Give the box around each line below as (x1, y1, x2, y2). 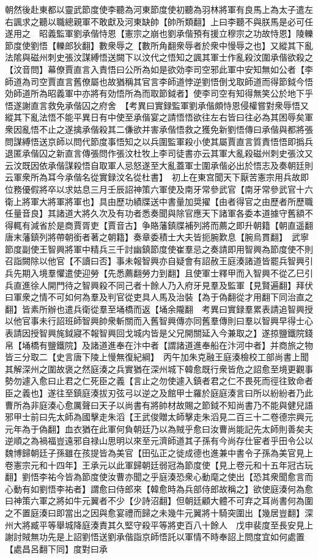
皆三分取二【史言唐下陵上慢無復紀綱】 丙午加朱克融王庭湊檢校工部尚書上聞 (5, 350, 309, 363)
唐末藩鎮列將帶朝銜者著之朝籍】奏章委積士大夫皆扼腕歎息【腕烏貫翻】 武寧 (5, 231, 309, 243)
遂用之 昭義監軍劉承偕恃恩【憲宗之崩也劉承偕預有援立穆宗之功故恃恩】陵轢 (5, 27, 313, 40)
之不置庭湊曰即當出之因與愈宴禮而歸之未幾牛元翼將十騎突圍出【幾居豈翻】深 (5, 506, 313, 519)
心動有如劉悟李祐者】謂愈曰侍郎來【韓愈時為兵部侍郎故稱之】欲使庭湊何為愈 (5, 482, 313, 495)
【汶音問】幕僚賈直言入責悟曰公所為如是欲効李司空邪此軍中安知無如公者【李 (5, 62, 313, 75)
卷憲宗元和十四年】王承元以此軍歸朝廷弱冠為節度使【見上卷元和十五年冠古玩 (5, 458, 313, 471)
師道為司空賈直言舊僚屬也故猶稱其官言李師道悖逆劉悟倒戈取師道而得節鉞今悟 (5, 75, 313, 87)
